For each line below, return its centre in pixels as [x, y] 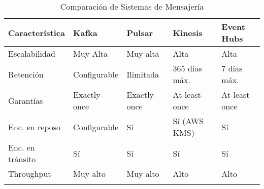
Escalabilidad [32, 53]
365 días [187, 68]
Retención [26, 74]
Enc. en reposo [35, 127]
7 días [232, 68]
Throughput [30, 174]
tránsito [22, 159]
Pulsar [140, 32]
